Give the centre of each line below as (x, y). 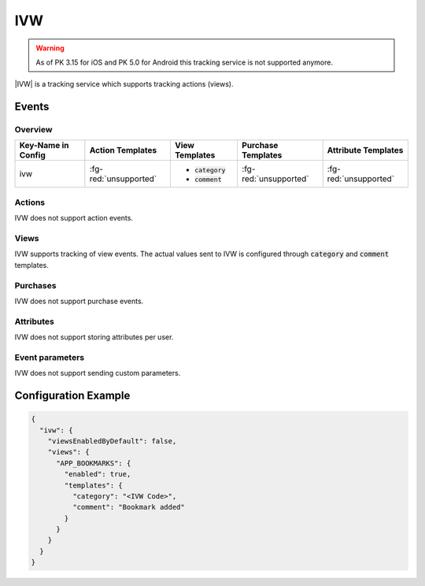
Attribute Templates (365, 150)
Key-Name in (44, 146)
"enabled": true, (98, 474)
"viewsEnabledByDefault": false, (112, 441)
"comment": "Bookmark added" (128, 507)
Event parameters (50, 357)
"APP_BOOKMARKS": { (94, 463)
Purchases (35, 285)
